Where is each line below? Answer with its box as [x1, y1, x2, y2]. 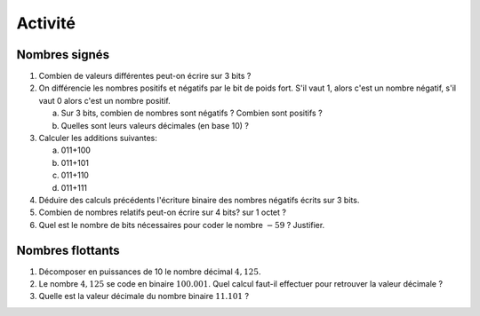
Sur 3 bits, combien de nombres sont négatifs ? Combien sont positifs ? [60, 107, 324, 119]
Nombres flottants [16, 242, 120, 257]
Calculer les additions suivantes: [38, 133, 157, 144]
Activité [16, 13, 76, 33]
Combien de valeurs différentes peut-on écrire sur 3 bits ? [38, 71, 252, 82]
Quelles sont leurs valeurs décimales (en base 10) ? [60, 120, 249, 130]
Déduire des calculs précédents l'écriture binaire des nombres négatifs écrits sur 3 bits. [38, 194, 360, 205]
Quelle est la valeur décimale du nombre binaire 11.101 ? [38, 291, 249, 302]
